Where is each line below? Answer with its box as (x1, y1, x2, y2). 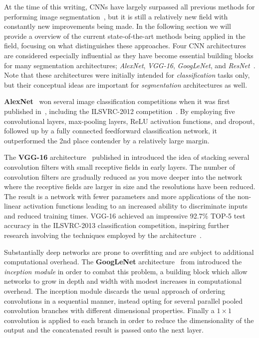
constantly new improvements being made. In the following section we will (4, 21, 231, 31)
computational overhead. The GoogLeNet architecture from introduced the (4, 256, 242, 267)
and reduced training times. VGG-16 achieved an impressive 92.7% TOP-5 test (4, 210, 246, 221)
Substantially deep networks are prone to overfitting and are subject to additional (4, 246, 254, 257)
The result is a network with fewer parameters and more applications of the (4, 191, 236, 201)
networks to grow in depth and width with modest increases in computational (4, 276, 242, 286)
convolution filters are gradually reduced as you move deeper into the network (4, 171, 243, 182)
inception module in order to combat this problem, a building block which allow (4, 266, 248, 276)
